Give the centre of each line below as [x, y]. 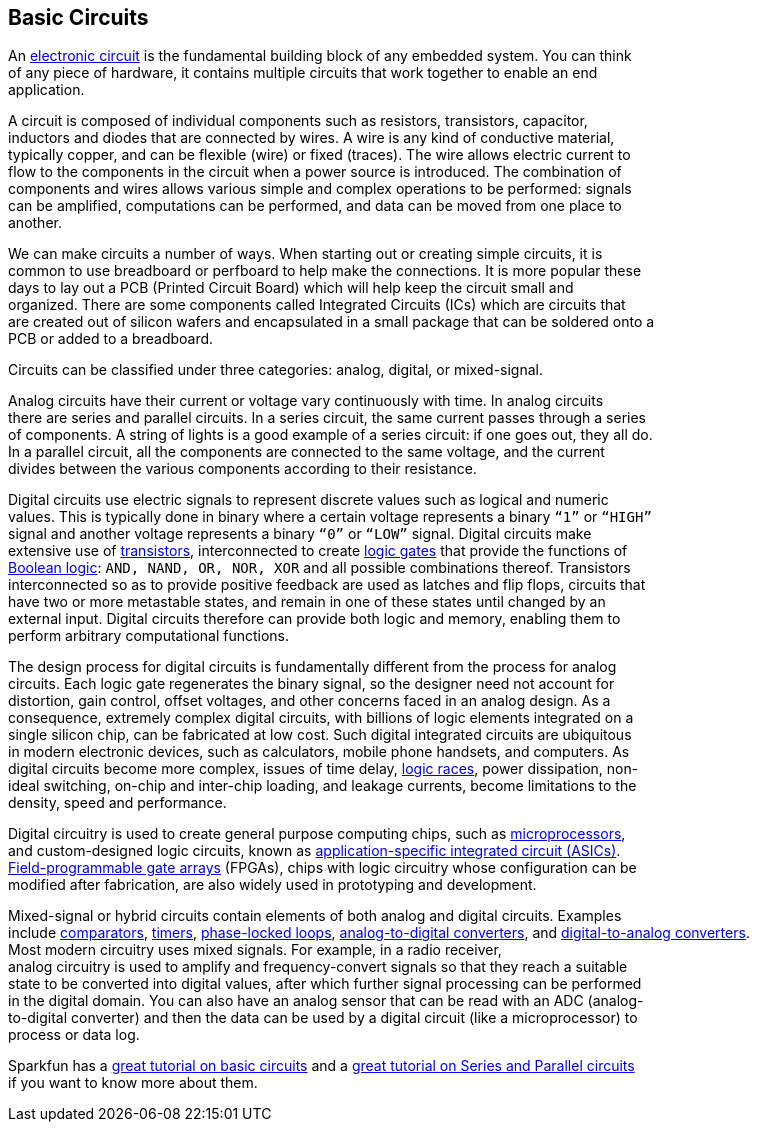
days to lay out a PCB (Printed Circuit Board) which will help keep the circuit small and [291, 288]
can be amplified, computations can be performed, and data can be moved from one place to [315, 206]
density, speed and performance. [117, 803]
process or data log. [74, 1035]
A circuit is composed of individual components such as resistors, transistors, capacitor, [298, 121]
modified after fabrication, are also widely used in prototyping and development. [272, 885]
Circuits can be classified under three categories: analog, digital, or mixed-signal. [276, 370]
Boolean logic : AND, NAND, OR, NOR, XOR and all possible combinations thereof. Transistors [319, 568]
